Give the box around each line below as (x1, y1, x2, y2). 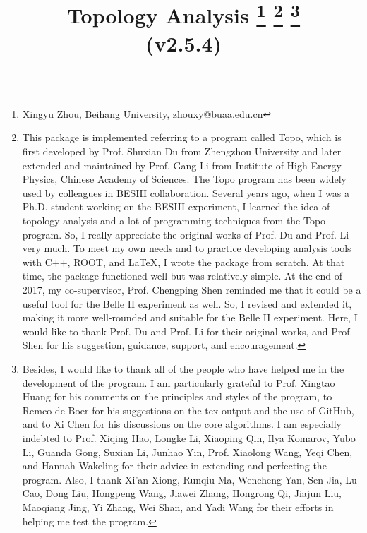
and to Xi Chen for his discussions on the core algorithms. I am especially (22, 417, 342, 431)
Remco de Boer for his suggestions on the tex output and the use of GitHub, (22, 402, 354, 417)
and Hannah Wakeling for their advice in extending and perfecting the (22, 458, 327, 473)
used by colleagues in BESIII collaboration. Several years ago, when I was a (22, 185, 349, 200)
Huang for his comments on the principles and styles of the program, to (22, 389, 332, 404)
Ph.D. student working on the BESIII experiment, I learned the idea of (22, 199, 330, 214)
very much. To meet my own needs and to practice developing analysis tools (22, 241, 351, 256)
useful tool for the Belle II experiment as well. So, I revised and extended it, (22, 296, 352, 311)
